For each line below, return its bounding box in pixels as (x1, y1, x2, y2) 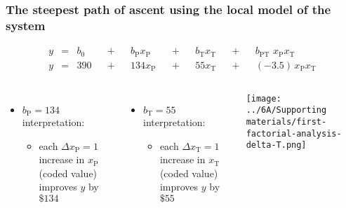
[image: (246, 93, 281, 104)
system (6, 16, 46, 34)
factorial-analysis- (246, 128, 342, 139)
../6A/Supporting (246, 105, 327, 116)
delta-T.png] (246, 140, 307, 151)
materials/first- (246, 116, 327, 127)
